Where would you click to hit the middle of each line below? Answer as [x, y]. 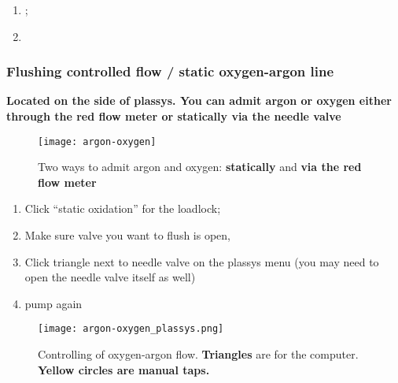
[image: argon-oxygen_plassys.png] [131, 329]
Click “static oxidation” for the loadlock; [123, 208]
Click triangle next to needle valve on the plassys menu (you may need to [202, 261]
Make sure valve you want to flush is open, [127, 235]
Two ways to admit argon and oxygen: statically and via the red [200, 167]
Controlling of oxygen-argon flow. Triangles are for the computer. [198, 354]
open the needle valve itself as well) [110, 277]
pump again [53, 303]
